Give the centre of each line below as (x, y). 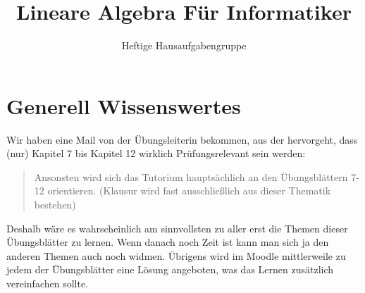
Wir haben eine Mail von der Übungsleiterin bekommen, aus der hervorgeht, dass (182, 139)
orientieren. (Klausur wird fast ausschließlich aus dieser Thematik (189, 191)
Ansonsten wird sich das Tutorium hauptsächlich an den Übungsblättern (191, 176)
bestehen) (55, 205)
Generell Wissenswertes (124, 105)
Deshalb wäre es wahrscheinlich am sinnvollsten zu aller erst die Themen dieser (177, 228)
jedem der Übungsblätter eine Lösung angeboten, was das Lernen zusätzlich (170, 269)
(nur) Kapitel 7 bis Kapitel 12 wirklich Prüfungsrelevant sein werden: (156, 153)
